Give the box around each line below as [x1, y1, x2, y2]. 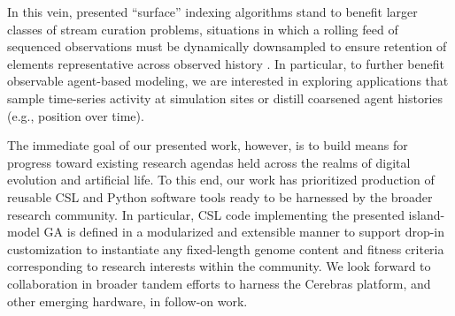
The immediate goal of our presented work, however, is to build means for [7, 136, 408, 154]
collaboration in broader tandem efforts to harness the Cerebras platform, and [7, 274, 431, 292]
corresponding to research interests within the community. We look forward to [7, 257, 431, 275]
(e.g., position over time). [7, 106, 144, 124]
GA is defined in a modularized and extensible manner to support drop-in [43, 222, 445, 241]
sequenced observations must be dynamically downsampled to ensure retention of [7, 37, 447, 56]
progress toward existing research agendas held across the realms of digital [7, 153, 411, 171]
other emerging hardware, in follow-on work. [7, 291, 248, 310]
